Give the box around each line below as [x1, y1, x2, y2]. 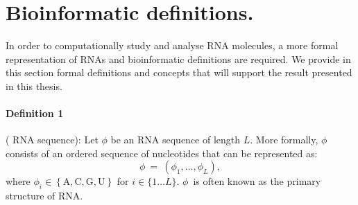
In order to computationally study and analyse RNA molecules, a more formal [6, 38, 339, 53]
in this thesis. [6, 78, 62, 93]
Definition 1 [6, 106, 64, 121]
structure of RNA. [6, 188, 83, 203]
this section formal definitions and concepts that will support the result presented [6, 65, 352, 80]
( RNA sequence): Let [6, 132, 99, 147]
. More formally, [250, 132, 318, 147]
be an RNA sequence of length [110, 132, 241, 147]
